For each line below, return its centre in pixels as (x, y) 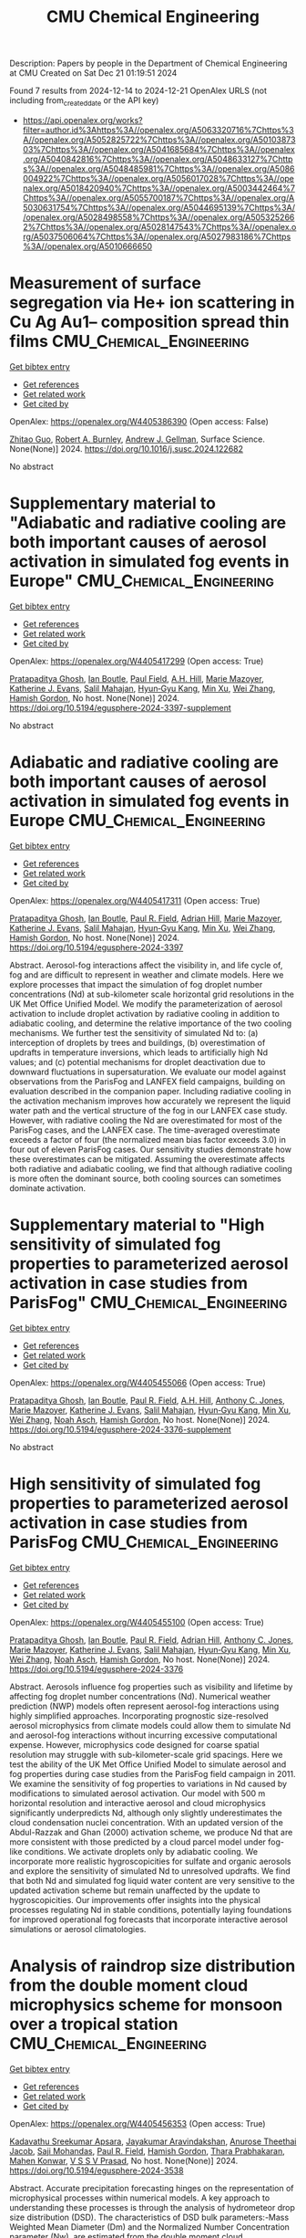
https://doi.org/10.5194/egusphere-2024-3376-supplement (121, 1429)
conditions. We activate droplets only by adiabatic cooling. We (141, 1851)
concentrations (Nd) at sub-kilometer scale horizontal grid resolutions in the (152, 994)
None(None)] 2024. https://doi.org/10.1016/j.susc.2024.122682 (127, 448)
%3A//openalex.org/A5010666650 (87, 246)
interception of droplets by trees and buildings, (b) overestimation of (138, 1042)
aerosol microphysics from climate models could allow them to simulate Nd (150, 1725)
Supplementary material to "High (137, 1224)
